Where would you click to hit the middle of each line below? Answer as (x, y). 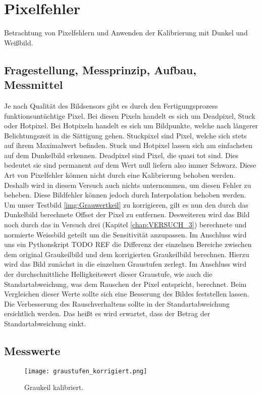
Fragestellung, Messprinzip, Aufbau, (100, 69)
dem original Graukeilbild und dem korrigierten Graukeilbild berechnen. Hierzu (127, 254)
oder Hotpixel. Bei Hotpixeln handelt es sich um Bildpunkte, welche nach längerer (131, 126)
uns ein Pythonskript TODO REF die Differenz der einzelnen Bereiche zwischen (128, 244)
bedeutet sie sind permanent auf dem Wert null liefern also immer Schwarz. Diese (130, 165)
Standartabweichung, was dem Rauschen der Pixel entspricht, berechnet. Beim (125, 284)
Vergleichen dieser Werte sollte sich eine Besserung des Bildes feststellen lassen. (127, 294)
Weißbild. (19, 42)
